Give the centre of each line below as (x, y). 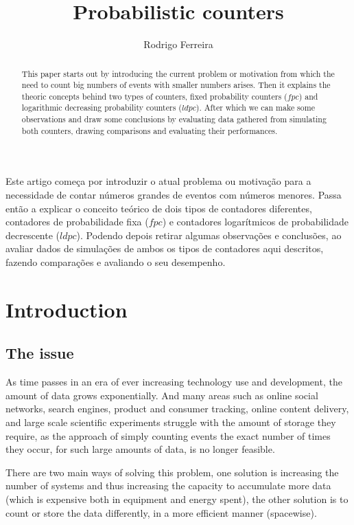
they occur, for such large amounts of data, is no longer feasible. (140, 449)
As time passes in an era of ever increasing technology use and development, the (174, 382)
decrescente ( (33, 235)
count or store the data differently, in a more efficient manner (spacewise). (161, 512)
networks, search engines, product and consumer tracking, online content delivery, (177, 409)
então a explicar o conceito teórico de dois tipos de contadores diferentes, (159, 208)
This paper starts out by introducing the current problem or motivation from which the (178, 73)
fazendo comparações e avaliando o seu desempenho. (116, 262)
